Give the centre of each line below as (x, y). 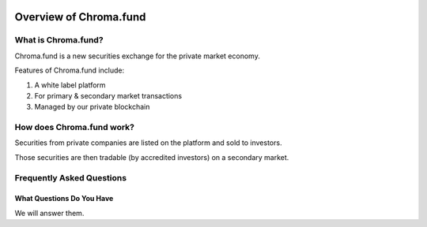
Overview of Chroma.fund (80, 17)
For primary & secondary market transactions (108, 95)
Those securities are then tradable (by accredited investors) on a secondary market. (152, 157)
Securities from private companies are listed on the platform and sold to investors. (148, 143)
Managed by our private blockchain (92, 107)
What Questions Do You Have (64, 199)
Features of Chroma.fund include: (70, 70)
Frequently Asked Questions (70, 177)
